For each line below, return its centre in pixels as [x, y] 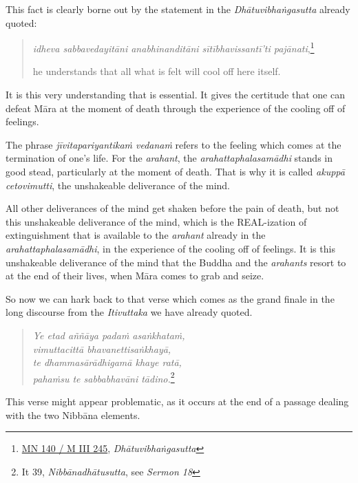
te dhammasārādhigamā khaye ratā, [107, 362]
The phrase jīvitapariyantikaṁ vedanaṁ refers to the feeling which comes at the [173, 144]
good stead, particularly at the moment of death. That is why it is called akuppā [175, 171]
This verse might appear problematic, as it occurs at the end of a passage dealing [177, 401]
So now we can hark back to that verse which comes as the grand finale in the [170, 298]
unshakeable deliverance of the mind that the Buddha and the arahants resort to [176, 262]
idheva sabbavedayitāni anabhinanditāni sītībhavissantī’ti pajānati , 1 [173, 47]
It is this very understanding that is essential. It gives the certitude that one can [175, 95]
